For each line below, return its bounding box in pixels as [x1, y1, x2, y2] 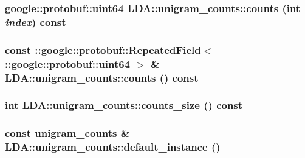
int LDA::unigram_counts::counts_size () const [5, 97, 243, 113]
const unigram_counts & [5, 125, 130, 140]
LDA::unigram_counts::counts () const [5, 70, 199, 85]
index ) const [5, 14, 66, 29]
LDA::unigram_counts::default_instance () [5, 139, 221, 154]
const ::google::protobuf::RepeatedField [5, 42, 201, 57]
